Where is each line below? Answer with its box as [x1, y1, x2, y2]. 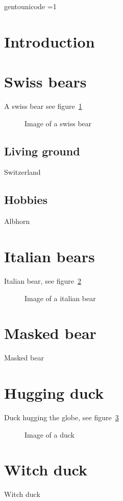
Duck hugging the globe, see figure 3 [4, 412, 119, 423]
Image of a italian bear [24, 292, 96, 303]
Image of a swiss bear [24, 118, 92, 128]
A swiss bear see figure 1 [4, 101, 82, 111]
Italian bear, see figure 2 [4, 276, 82, 286]
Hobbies [4, 192, 48, 208]
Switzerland [4, 167, 41, 177]
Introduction [4, 31, 95, 52]
